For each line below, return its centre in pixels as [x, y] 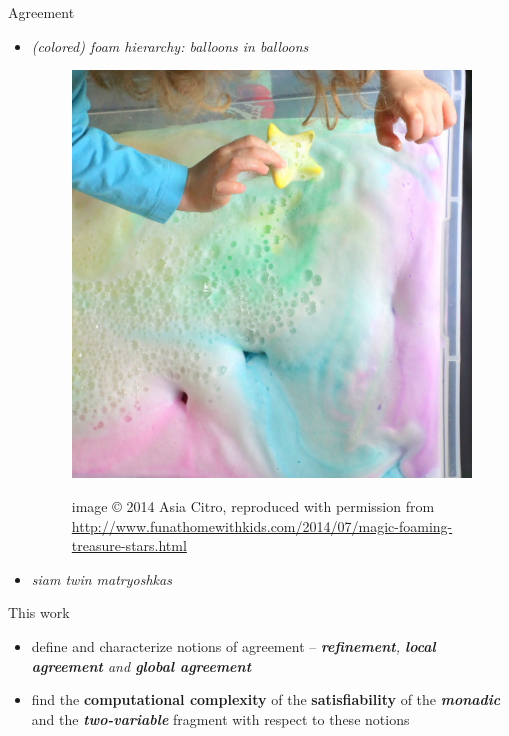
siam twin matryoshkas [101, 578]
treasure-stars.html [129, 545]
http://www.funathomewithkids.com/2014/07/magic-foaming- [262, 525]
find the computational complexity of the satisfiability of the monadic [266, 699]
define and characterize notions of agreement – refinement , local [233, 645]
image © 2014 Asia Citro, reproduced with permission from [253, 505]
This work [39, 612]
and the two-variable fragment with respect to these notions [220, 718]
